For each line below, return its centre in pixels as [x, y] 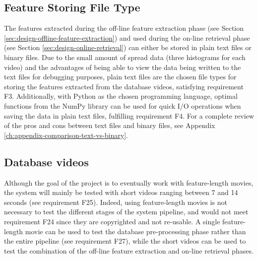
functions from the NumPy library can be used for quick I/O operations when [123, 105]
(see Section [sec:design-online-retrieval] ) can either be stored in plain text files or [128, 47]
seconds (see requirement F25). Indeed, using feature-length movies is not [116, 202]
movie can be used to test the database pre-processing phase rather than [135, 231]
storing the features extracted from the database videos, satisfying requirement [124, 86]
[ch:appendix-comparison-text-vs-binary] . [66, 135]
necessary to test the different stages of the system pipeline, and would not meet [126, 212]
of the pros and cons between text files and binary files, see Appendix [110, 125]
